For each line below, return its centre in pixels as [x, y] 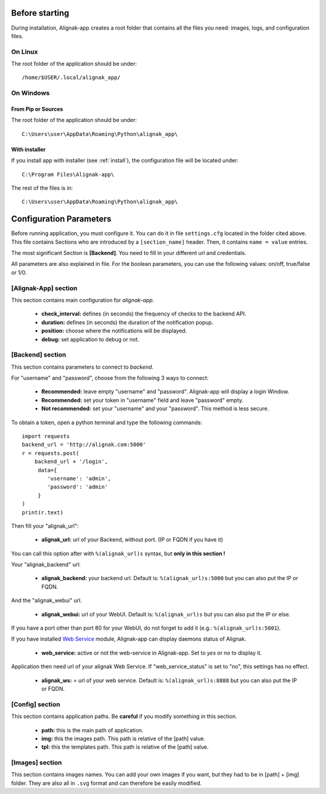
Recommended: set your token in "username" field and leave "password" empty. [142, 400]
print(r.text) [43, 512]
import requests [46, 436]
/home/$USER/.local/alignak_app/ [71, 78]
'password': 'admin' [78, 487]
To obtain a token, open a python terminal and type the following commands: [107, 422]
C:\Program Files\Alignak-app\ [68, 174]
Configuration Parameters [61, 219]
